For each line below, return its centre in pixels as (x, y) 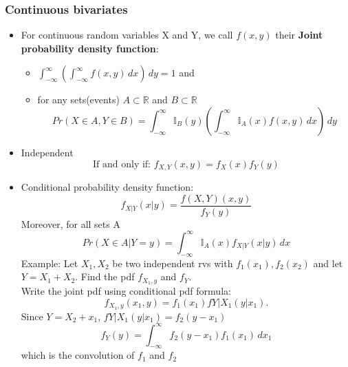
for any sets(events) (78, 99)
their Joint (299, 35)
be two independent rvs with (173, 263)
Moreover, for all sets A (70, 223)
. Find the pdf (105, 276)
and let (328, 263)
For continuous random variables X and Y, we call (127, 35)
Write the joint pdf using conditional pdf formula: (126, 291)
